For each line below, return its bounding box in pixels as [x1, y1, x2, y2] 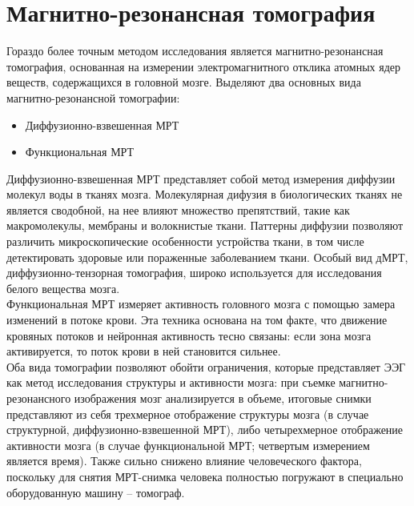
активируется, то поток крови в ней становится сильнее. [6, 343, 281, 359]
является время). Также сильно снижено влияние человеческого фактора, [6, 452, 362, 469]
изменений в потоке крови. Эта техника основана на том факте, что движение [6, 311, 388, 328]
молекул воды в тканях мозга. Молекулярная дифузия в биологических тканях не [6, 186, 403, 203]
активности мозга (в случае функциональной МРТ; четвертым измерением [6, 436, 370, 453]
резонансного [6, 390, 71, 406]
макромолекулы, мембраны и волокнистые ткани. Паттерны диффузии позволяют [6, 217, 404, 234]
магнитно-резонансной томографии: [6, 89, 180, 106]
